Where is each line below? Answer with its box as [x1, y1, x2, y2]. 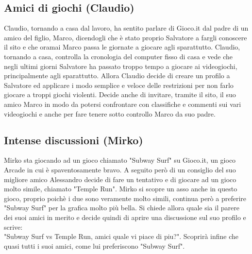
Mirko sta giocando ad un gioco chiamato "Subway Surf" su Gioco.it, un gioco [4, 155, 236, 165]
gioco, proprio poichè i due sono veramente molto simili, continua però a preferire [4, 193, 246, 203]
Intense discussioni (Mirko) [4, 132, 143, 147]
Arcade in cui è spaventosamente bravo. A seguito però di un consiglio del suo [4, 164, 236, 174]
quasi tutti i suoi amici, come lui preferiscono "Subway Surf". [4, 240, 185, 251]
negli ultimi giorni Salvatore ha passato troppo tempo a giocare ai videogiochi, [4, 61, 237, 71]
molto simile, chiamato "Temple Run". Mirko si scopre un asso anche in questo [4, 184, 237, 194]
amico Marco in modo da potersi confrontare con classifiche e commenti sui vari [4, 99, 241, 109]
